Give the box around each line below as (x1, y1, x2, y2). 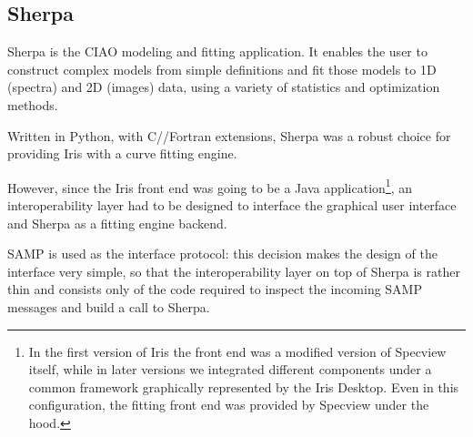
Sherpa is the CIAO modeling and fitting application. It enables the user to (7, 42, 428, 61)
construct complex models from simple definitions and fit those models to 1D (7, 59, 437, 78)
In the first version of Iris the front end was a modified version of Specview (28, 341, 447, 361)
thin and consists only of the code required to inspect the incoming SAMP (7, 279, 422, 299)
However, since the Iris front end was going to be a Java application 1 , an (7, 175, 413, 197)
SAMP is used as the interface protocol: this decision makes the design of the (7, 244, 438, 263)
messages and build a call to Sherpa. (7, 297, 210, 316)
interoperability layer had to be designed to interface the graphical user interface (7, 196, 457, 215)
